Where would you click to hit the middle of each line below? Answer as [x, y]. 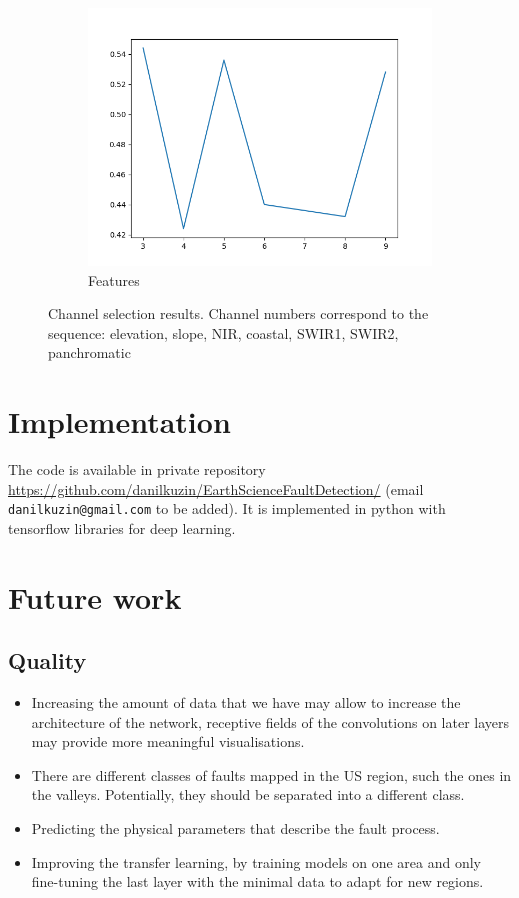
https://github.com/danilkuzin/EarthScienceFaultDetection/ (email [216, 488]
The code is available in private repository [137, 469]
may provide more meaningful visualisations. [168, 741]
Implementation [119, 421]
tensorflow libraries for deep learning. [122, 527]
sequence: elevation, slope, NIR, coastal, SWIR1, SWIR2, [223, 332]
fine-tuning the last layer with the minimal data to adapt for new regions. [257, 881]
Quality [47, 660]
